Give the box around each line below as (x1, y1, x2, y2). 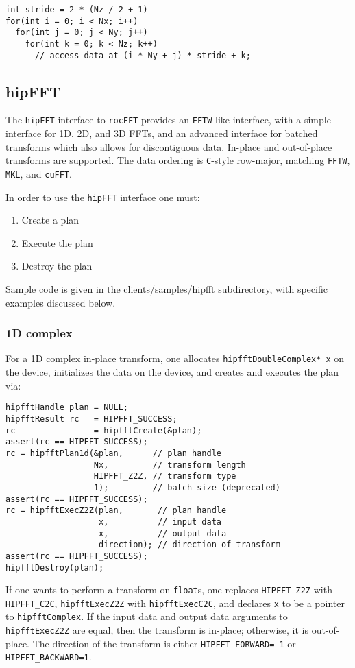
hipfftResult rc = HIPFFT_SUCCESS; (5, 414, 177, 424)
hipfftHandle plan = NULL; (5, 403, 128, 413)
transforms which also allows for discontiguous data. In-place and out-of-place (5, 139, 332, 154)
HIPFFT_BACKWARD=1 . (5, 649, 92, 664)
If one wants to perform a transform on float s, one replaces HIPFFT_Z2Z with (5, 582, 332, 597)
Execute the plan (21, 235, 93, 250)
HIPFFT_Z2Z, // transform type (93, 471, 236, 481)
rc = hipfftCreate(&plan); (5, 425, 202, 436)
